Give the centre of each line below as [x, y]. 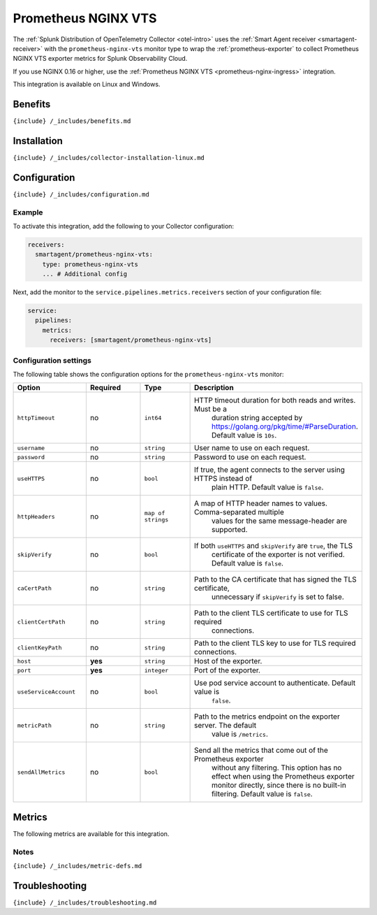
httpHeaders [36, 516]
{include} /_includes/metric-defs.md [77, 866]
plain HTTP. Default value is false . [267, 487]
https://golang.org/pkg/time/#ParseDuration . [285, 426]
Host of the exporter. [228, 661]
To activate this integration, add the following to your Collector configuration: [123, 226]
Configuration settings [52, 360]
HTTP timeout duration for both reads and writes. [275, 401]
